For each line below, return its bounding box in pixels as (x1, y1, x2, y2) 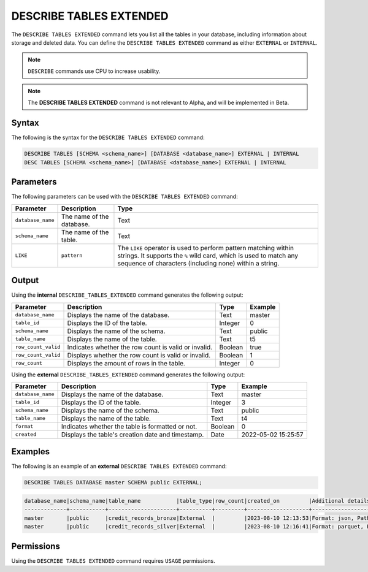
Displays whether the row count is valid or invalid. (67, 351, 211, 359)
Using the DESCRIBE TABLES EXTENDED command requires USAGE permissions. (11, 557, 215, 564)
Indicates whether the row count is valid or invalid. (67, 343, 213, 351)
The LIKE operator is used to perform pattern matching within (117, 243, 294, 252)
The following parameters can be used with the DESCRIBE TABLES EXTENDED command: (11, 193, 239, 200)
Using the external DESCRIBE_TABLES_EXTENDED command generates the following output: (11, 371, 245, 378)
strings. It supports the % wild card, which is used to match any (117, 251, 299, 260)
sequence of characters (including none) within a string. (117, 259, 280, 267)
